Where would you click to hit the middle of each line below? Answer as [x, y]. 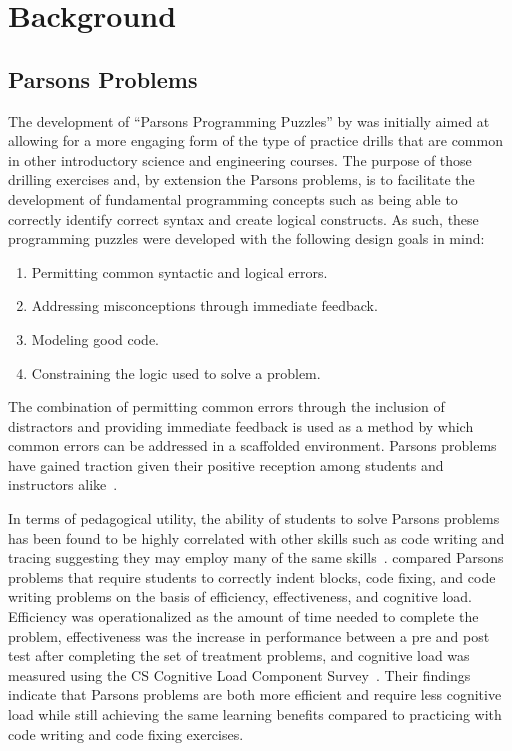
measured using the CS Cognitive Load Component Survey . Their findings [239, 674]
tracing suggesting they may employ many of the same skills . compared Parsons [256, 557]
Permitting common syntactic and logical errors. [179, 271]
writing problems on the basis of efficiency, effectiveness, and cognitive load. [240, 596]
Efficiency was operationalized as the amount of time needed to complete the [243, 616]
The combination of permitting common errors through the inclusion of [226, 406]
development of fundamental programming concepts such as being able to [233, 198]
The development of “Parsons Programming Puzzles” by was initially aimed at [249, 120]
